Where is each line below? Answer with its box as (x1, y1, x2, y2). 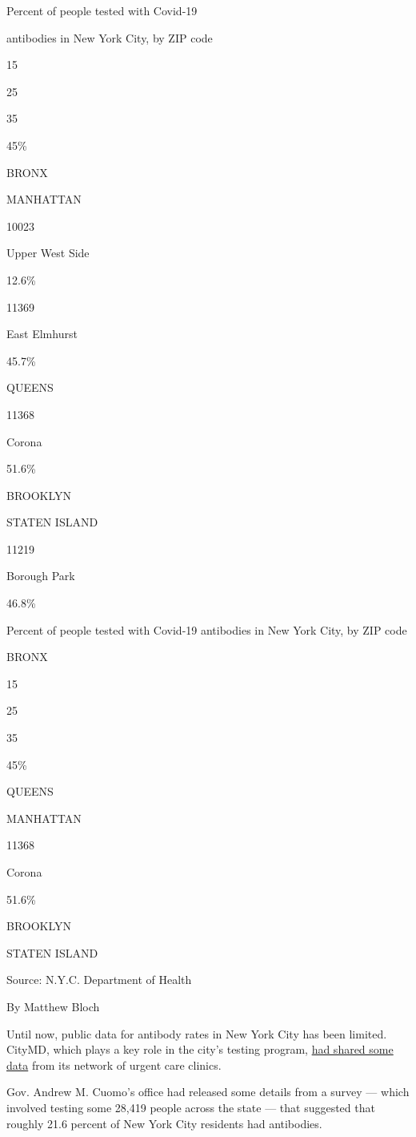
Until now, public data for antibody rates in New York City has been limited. (6, 1025, 387, 1042)
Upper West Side (6, 244, 90, 261)
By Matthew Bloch (6, 998, 100, 1014)
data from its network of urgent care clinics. (6, 1056, 222, 1073)
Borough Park (6, 567, 75, 584)
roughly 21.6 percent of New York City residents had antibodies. (6, 1115, 322, 1131)
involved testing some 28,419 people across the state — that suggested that (6, 1099, 375, 1115)
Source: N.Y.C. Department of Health (6, 971, 192, 988)
